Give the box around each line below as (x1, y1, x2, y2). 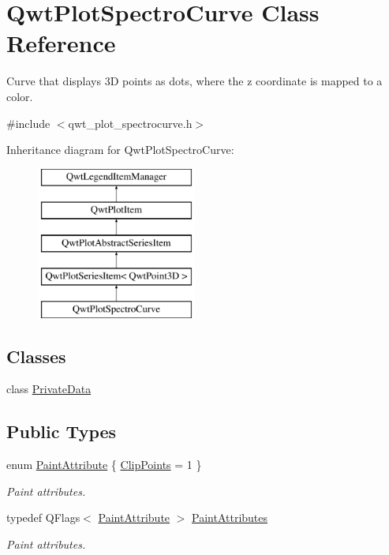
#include (6, 114, 50, 131)
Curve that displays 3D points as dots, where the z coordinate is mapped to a (6, 73, 383, 89)
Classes (6, 343, 66, 368)
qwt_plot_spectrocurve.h (68, 114, 193, 131)
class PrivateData (6, 381, 92, 397)
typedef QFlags (6, 509, 80, 526)
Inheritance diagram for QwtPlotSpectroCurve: (6, 141, 234, 158)
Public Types (6, 419, 117, 444)
